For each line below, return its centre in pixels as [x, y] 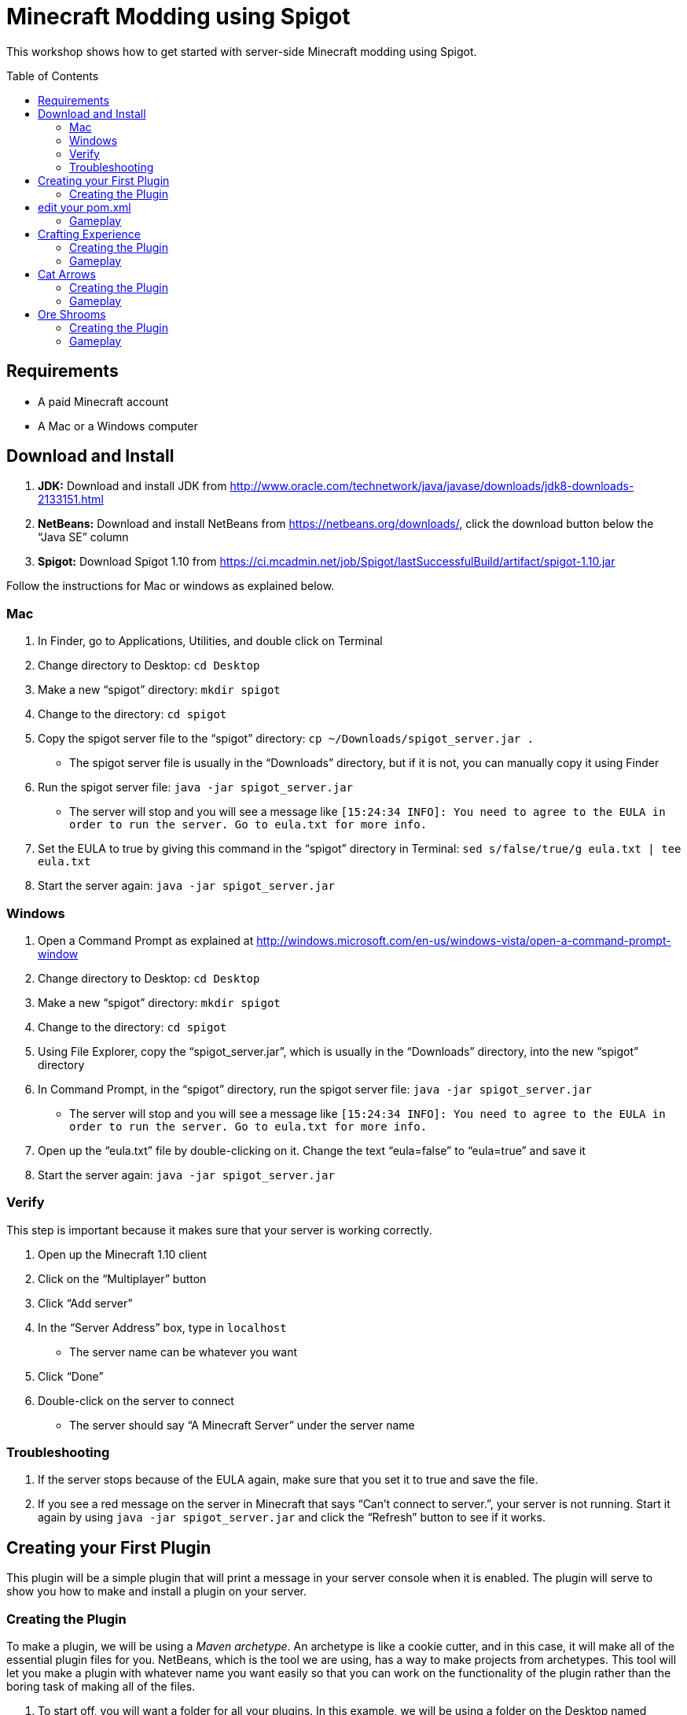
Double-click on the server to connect [136, 1400]
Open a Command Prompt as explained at [146, 940]
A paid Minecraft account [103, 401]
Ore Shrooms [72, 314]
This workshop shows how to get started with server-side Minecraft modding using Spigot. [242, 51]
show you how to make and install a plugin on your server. [157, 1591]
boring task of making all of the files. [101, 1687]
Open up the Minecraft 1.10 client [122, 1254]
